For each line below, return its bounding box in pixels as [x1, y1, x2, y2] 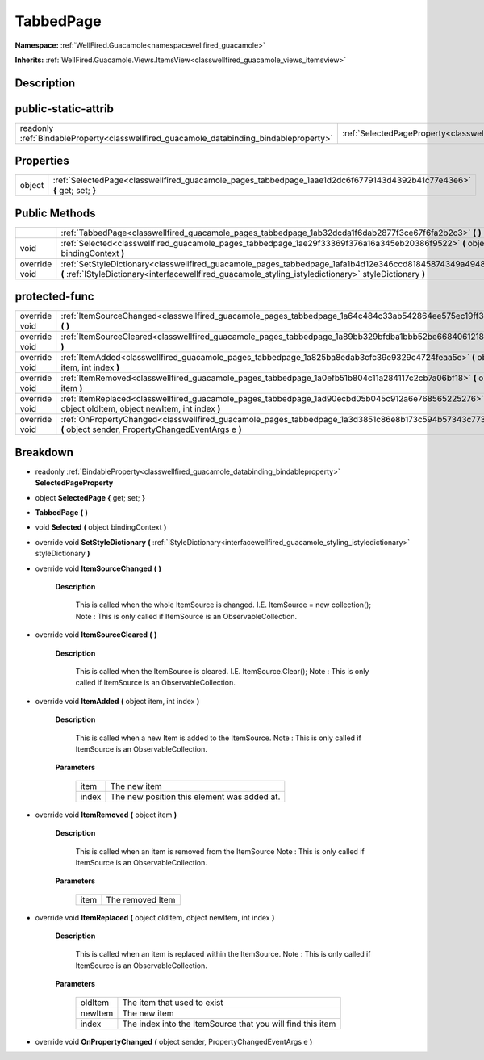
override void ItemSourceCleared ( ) [35, 630, 157, 639]
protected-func [15, 290, 94, 304]
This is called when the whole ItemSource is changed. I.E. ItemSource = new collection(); [75, 600, 371, 610]
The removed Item [106, 894, 176, 905]
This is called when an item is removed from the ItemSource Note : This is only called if [75, 846, 365, 856]
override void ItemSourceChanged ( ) [35, 564, 161, 573]
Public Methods [15, 206, 96, 220]
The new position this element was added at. [110, 791, 281, 802]
